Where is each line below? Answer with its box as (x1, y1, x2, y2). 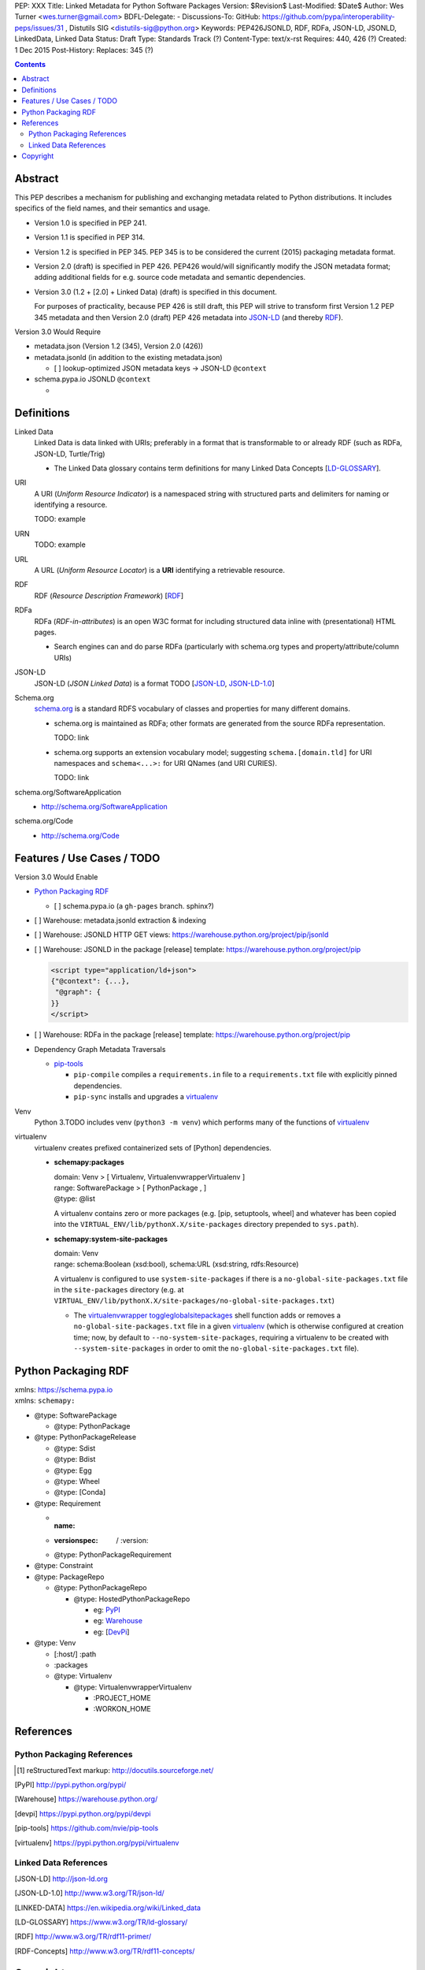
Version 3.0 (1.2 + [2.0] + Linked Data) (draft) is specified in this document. (34, 287, 277, 296)
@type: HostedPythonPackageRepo (73, 1594, 190, 1604)
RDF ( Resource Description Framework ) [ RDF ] (34, 591, 184, 600)
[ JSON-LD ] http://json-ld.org (14, 1874, 108, 1883)
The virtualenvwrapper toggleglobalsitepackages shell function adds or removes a (73, 1310, 342, 1320)
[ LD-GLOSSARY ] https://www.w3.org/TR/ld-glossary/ (14, 1917, 188, 1927)
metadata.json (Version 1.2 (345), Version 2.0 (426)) (34, 341, 204, 351)
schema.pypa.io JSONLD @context (34, 374, 151, 384)
